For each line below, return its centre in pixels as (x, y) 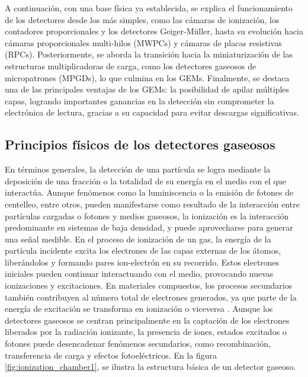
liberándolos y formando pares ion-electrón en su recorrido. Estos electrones (142, 262)
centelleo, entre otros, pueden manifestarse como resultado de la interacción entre (152, 204)
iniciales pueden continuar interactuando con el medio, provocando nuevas (139, 274)
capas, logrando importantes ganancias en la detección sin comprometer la (139, 100)
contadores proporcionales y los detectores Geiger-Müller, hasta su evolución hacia (154, 31)
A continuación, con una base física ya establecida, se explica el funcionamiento (149, 8)
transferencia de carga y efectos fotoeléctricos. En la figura (111, 355)
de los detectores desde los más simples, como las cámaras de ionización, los (142, 19)
